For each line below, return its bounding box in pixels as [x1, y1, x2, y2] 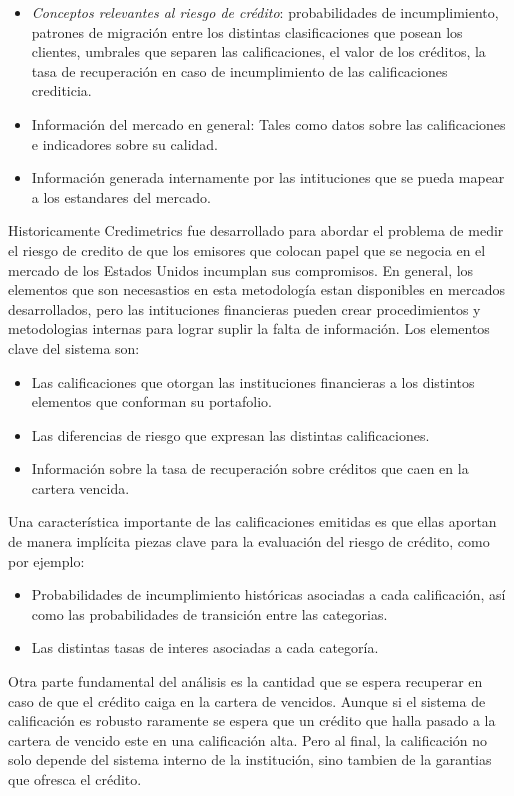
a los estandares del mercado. [31, 186, 211, 207]
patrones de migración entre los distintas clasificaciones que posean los [31, 21, 463, 42]
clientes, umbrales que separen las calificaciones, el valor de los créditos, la [31, 41, 486, 62]
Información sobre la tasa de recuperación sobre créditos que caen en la [31, 458, 469, 479]
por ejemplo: [8, 550, 85, 571]
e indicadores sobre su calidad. [31, 133, 218, 154]
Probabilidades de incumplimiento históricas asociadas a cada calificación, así [31, 584, 506, 605]
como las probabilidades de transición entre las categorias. [31, 603, 388, 624]
